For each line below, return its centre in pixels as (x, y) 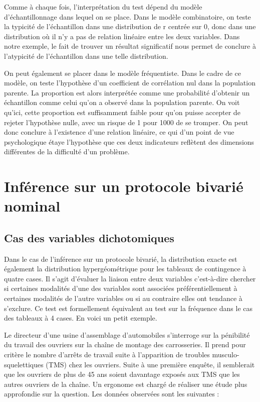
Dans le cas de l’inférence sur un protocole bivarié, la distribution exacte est (121, 259)
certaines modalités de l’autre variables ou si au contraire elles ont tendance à (123, 298)
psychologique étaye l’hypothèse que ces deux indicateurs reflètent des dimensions (129, 141)
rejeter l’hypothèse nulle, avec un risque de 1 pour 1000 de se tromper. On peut (126, 122)
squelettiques (24, 364)
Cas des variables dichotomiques (89, 237)
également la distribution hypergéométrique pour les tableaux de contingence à (125, 269)
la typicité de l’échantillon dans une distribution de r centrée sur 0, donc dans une (130, 26)
